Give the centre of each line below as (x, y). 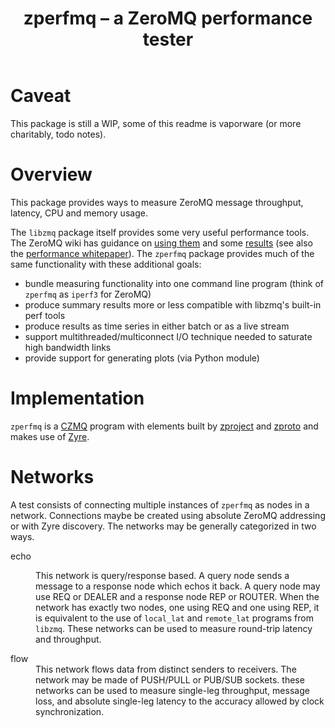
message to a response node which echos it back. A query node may (178, 586)
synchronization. (70, 711)
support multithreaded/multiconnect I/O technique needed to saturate (168, 336)
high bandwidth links (68, 347)
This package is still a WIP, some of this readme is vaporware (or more (156, 123)
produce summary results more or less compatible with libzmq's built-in (173, 304)
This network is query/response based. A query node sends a (162, 575)
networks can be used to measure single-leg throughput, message (172, 690)
